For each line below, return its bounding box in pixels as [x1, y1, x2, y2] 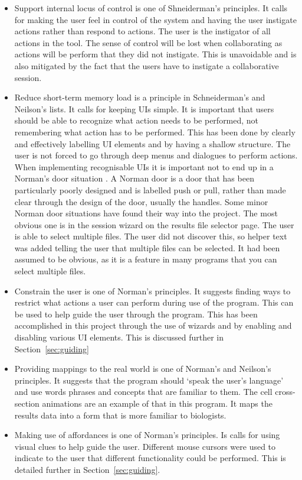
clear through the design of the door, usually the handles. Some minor [14, 195, 268, 207]
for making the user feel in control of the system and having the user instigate [14, 13, 297, 25]
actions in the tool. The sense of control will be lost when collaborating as [14, 36, 283, 48]
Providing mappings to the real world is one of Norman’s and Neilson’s [14, 362, 271, 375]
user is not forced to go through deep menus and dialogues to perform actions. [14, 149, 298, 161]
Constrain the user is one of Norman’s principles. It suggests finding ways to [14, 284, 291, 297]
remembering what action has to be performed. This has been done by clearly [14, 125, 296, 138]
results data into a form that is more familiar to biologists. [14, 408, 226, 421]
